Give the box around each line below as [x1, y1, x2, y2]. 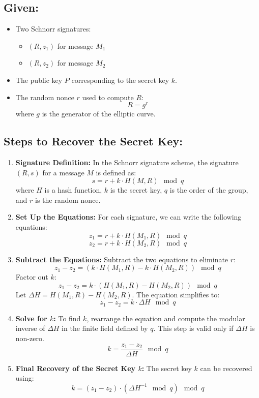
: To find [53, 313, 81, 323]
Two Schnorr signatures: [15, 23, 91, 34]
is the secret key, [110, 185, 162, 195]
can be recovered [200, 362, 252, 373]
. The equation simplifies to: [132, 289, 220, 299]
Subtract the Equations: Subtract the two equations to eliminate [15, 254, 228, 264]
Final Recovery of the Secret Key [15, 362, 136, 373]
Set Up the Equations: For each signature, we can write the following [15, 211, 242, 222]
